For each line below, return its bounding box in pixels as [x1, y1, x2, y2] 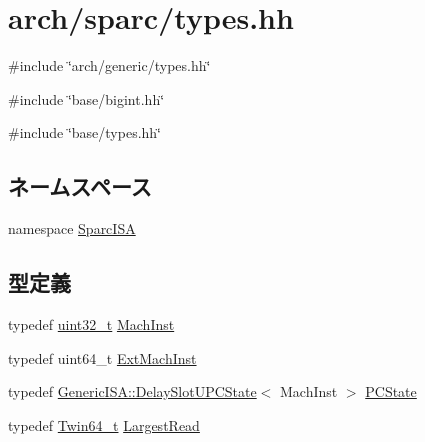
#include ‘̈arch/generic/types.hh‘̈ [8, 55, 211, 76]
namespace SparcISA [8, 218, 136, 239]
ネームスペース [8, 171, 152, 202]
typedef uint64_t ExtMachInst [8, 347, 197, 368]
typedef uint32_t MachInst [8, 313, 175, 334]
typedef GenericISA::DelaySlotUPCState [8, 381, 257, 402]
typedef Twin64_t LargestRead [8, 414, 200, 435]
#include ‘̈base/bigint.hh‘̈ [8, 88, 165, 109]
